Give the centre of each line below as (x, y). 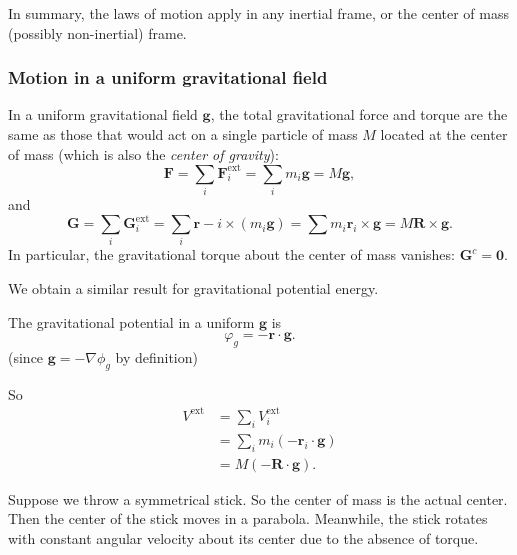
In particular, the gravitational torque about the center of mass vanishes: (231, 254)
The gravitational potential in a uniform (131, 321)
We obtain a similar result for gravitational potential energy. (193, 288)
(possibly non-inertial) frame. (97, 32)
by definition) (156, 357)
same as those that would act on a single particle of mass (183, 134)
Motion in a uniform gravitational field (168, 77)
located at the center (444, 134)
